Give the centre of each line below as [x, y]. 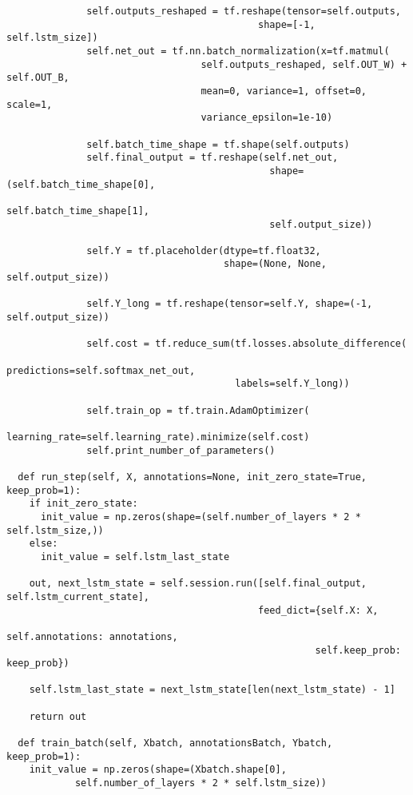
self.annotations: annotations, [92, 636]
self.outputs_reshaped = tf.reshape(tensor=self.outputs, [244, 11]
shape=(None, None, [275, 264]
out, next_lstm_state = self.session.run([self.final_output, [198, 584]
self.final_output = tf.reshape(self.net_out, [212, 158]
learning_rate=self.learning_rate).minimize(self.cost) [158, 437]
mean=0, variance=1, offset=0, [284, 91]
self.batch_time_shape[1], [78, 211]
